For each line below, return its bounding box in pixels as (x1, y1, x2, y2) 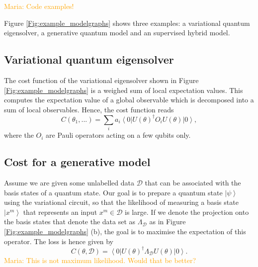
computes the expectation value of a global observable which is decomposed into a (4, 94, 254, 105)
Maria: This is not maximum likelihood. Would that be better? (4, 255, 196, 265)
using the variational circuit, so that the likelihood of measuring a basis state (4, 197, 239, 207)
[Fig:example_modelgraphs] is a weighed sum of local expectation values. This (4, 85, 243, 95)
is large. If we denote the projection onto (125, 206, 249, 217)
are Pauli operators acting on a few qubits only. (46, 130, 191, 140)
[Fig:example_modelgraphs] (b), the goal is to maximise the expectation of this (4, 226, 246, 236)
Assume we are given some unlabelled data (4, 177, 134, 187)
